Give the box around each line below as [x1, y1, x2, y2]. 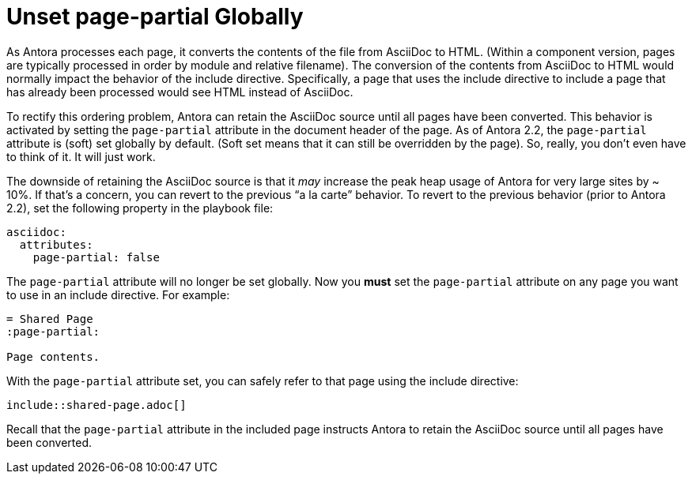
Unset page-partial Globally [6, 3, 304, 30]
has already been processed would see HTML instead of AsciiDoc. [6, 84, 354, 99]
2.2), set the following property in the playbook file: [6, 201, 274, 215]
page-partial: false [32, 250, 160, 264]
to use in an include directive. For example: [6, 287, 230, 302]
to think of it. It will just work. [6, 149, 156, 163]
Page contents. [6, 350, 100, 363]
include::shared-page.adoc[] [6, 398, 187, 411]
